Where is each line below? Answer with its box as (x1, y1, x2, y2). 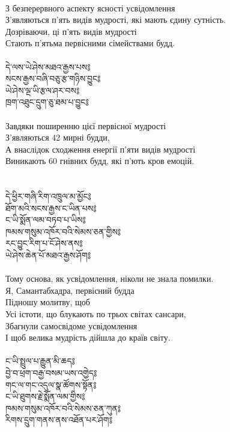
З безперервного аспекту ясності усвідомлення (5, 1, 175, 14)
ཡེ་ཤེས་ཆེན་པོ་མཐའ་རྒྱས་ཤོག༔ (5, 249, 91, 261)
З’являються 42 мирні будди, (5, 131, 110, 144)
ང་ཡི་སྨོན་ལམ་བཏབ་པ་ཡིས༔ (5, 213, 86, 226)
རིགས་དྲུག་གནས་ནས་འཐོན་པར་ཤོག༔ (5, 413, 112, 426)
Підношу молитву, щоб (5, 296, 90, 308)
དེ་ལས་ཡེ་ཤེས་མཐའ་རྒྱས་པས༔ (5, 60, 91, 73)
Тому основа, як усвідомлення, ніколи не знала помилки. (5, 272, 214, 285)
